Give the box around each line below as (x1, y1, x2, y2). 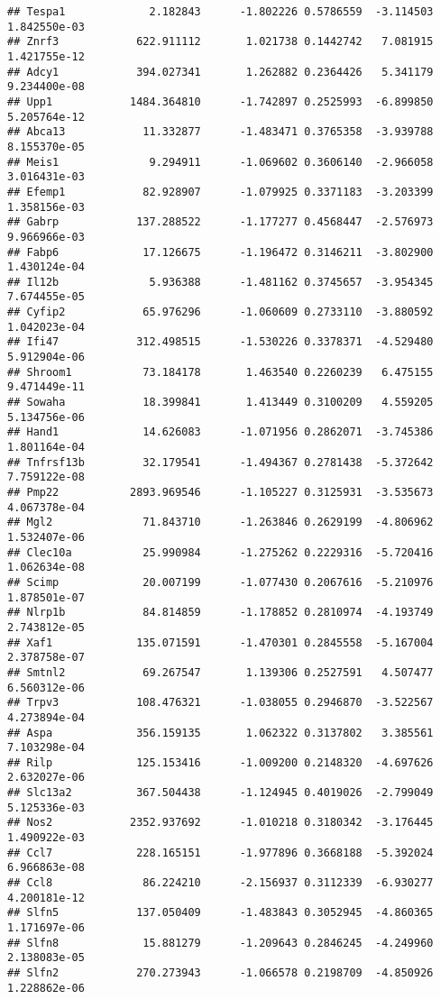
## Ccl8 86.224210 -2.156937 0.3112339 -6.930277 (7, 876, 434, 890)
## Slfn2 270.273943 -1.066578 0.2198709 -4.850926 (7, 967, 434, 979)
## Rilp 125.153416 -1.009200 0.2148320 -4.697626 (7, 756, 434, 769)
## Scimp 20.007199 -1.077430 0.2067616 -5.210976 (7, 575, 434, 589)
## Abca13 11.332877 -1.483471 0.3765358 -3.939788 (7, 125, 434, 139)
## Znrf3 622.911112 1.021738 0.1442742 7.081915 (7, 35, 434, 49)
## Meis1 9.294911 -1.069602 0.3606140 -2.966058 (7, 155, 434, 169)
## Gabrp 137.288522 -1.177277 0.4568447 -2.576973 (7, 215, 434, 229)
